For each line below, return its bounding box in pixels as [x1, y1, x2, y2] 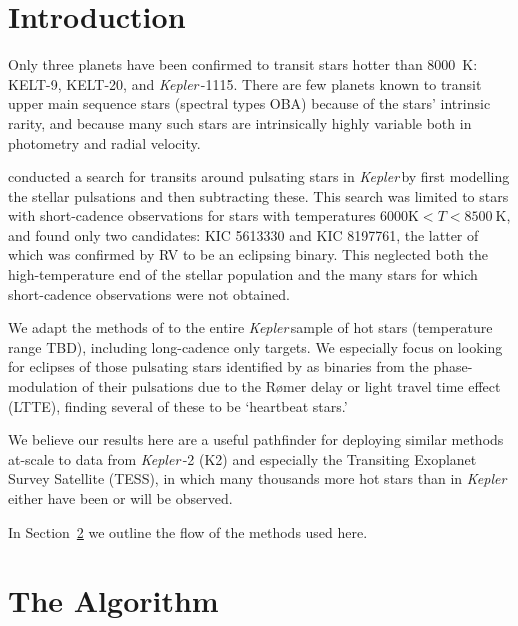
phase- [433, 356, 473, 377]
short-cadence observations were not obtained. [8, 283, 290, 304]
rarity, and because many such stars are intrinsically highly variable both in [8, 112, 472, 133]
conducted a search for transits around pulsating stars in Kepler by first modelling [8, 166, 510, 187]
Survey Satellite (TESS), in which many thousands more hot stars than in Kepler [8, 468, 507, 489]
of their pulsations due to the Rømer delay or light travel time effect [82, 376, 501, 397]
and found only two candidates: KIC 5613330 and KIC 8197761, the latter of [8, 224, 479, 245]
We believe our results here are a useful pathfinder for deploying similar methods [8, 429, 504, 450]
